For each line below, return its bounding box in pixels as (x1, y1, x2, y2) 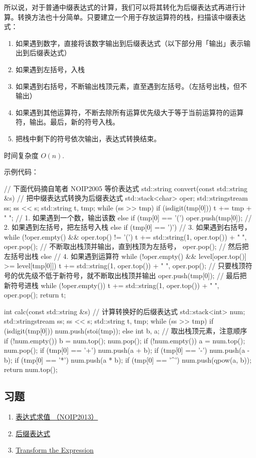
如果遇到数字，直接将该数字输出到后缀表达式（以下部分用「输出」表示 (15, 38, 244, 48)
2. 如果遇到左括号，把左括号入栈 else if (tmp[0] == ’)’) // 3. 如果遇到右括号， (4, 222, 252, 232)
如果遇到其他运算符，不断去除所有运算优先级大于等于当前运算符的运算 (15, 107, 244, 117)
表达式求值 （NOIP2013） (15, 412, 98, 422)
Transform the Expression (15, 445, 94, 455)
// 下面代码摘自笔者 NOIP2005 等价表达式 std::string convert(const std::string (4, 183, 248, 193)
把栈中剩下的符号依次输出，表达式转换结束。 (15, 133, 161, 143)
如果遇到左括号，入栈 (15, 64, 85, 74)
